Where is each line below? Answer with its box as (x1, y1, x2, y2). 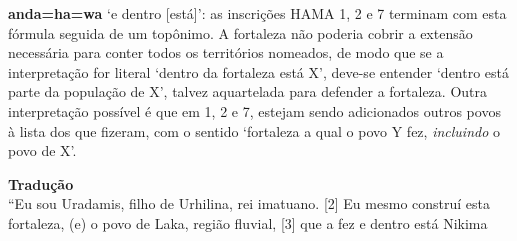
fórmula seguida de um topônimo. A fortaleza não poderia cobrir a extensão (8, 22, 473, 43)
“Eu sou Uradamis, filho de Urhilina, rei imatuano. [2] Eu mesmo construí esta (8, 193, 491, 214)
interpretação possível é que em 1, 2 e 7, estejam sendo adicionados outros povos (8, 100, 501, 121)
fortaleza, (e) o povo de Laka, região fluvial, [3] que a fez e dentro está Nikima (8, 212, 488, 233)
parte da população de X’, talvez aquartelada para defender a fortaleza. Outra (8, 81, 487, 102)
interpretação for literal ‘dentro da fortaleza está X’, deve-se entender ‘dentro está (8, 61, 510, 82)
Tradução (8, 173, 74, 194)
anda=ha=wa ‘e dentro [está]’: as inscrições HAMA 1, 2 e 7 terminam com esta (8, 3, 507, 23)
